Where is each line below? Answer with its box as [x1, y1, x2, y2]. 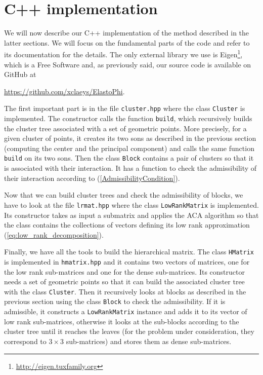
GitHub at [4, 69, 36, 80]
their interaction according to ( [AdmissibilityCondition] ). [4, 172, 180, 183]
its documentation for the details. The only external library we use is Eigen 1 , [4, 48, 243, 59]
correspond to [4, 335, 47, 346]
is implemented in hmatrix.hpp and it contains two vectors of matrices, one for [4, 256, 250, 267]
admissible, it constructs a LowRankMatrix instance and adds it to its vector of [4, 306, 247, 317]
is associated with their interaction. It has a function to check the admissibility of [4, 163, 257, 173]
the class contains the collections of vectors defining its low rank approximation [4, 219, 250, 230]
